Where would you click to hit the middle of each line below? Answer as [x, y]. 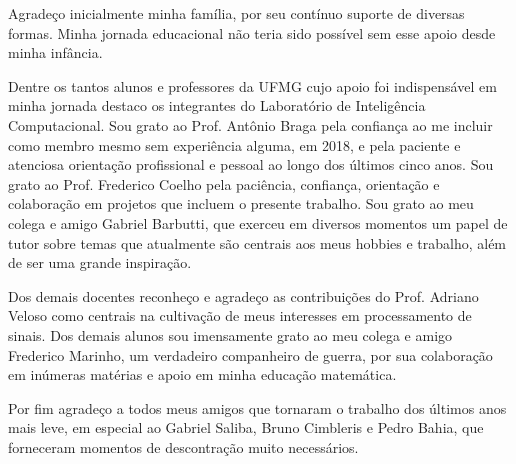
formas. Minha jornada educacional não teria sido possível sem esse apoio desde [252, 32]
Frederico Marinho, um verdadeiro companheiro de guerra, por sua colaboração [250, 354]
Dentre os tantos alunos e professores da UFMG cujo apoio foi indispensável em [252, 85]
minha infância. [55, 52]
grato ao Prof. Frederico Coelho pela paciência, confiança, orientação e [224, 183]
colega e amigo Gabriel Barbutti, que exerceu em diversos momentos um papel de [258, 222]
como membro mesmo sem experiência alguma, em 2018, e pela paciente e [234, 144]
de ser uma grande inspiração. [100, 262]
